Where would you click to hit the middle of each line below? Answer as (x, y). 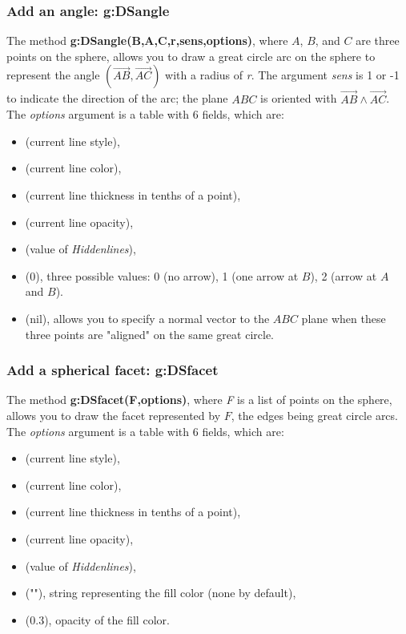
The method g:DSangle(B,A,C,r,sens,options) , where (147, 40)
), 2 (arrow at (344, 275)
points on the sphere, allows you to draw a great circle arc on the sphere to (191, 56)
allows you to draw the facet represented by (114, 415)
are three (378, 40)
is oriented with (299, 98)
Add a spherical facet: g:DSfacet (113, 370)
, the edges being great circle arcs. (314, 415)
